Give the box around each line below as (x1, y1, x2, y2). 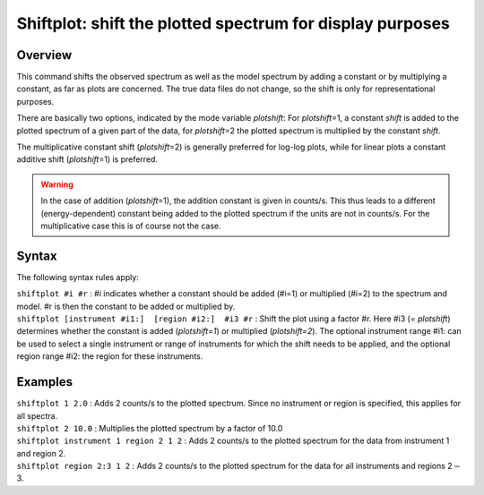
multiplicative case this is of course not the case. (40, 220, 221, 231)
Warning (40, 179, 73, 190)
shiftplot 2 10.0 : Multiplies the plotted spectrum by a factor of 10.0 (16, 422, 283, 433)
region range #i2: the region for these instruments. (16, 351, 203, 362)
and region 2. (16, 448, 66, 458)
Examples (16, 374, 73, 389)
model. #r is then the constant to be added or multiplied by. (16, 301, 236, 312)
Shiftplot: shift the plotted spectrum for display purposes (16, 13, 450, 33)
